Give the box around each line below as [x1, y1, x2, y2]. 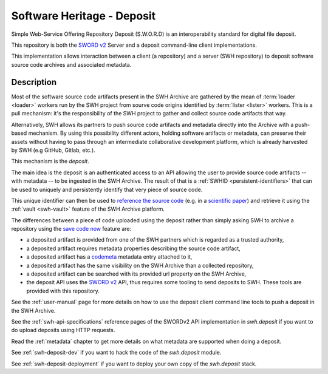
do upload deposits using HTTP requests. [11, 327, 115, 334]
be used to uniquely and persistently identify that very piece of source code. [11, 186, 203, 193]
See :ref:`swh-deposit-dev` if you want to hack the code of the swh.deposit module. [11, 349, 222, 356]
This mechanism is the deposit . [11, 158, 89, 165]
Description [11, 76, 57, 87]
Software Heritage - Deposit [11, 9, 156, 22]
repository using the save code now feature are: [11, 225, 132, 233]
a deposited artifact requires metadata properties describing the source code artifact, [26, 245, 241, 252]
